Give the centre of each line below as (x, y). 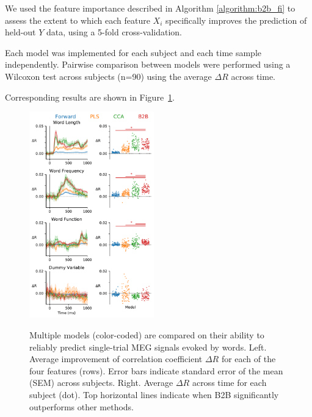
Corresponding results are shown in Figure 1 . (90, 97)
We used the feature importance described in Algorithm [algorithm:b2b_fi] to (150, 8)
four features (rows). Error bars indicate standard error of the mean (156, 370)
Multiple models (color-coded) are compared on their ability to (147, 335)
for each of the (249, 359)
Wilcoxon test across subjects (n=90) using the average (108, 76)
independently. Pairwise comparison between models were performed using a (148, 64)
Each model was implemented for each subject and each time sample (133, 52)
